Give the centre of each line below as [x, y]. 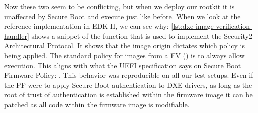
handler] [17, 35]
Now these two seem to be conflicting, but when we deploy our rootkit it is [119, 6]
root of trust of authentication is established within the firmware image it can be [128, 95]
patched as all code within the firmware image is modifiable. [97, 104]
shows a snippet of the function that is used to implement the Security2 [142, 35]
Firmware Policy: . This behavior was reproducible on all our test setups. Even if [129, 75]
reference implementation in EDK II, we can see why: [87, 26]
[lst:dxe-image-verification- [212, 26]
